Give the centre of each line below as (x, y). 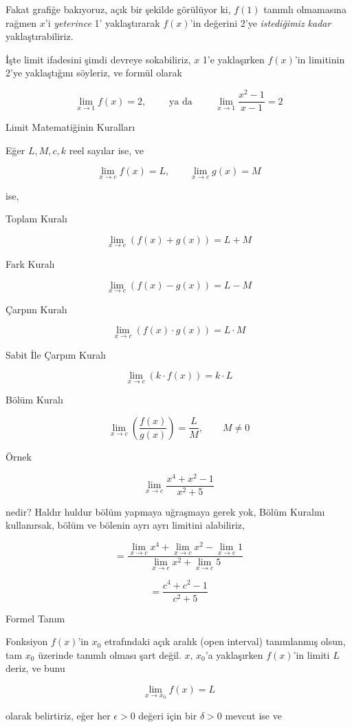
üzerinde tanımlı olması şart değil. (110, 654)
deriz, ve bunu (35, 668)
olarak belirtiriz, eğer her (58, 715)
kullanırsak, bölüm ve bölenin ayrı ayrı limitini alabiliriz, (125, 525)
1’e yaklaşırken (233, 59)
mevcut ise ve (253, 715)
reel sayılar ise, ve (107, 150)
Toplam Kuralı (36, 219)
